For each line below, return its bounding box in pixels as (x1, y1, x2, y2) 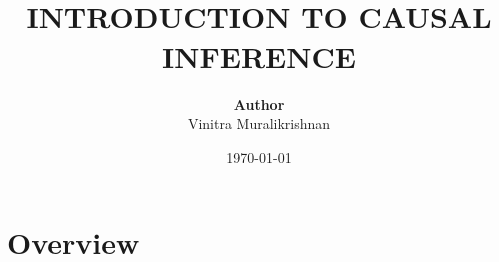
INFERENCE (162, 35, 356, 76)
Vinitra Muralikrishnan (187, 113, 331, 134)
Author (233, 93, 285, 114)
